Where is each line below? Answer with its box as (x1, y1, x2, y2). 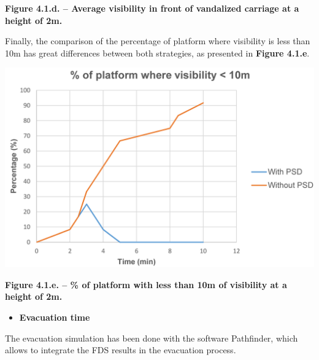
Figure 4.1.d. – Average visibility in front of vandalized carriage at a (5, 2, 299, 14)
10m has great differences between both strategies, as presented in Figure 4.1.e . (5, 46, 310, 59)
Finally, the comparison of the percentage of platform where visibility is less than (5, 34, 310, 47)
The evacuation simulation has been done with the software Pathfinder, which (5, 331, 298, 344)
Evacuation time (19, 311, 90, 323)
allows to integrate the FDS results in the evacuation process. (5, 343, 236, 356)
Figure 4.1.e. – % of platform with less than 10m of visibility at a (5, 278, 287, 291)
